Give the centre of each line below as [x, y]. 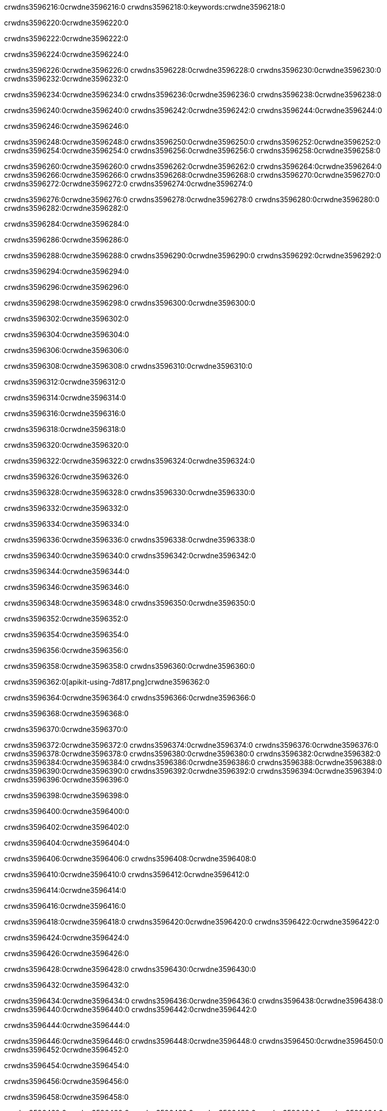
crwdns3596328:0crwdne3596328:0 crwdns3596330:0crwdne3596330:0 [130, 492]
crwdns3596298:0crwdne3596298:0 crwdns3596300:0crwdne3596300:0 [130, 303]
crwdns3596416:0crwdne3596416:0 [65, 906]
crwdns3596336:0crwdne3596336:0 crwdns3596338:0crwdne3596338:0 [130, 540]
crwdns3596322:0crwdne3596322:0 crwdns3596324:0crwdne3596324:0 [129, 461]
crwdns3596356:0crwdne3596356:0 [66, 650]
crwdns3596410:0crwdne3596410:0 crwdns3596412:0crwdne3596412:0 [127, 874]
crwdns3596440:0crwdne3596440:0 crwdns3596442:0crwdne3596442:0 [130, 1009]
